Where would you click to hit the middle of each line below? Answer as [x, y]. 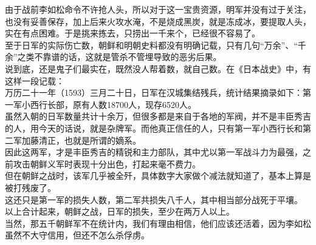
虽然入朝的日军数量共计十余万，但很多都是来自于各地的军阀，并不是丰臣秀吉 [158, 116]
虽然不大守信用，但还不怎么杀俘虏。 [77, 235]
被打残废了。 [30, 187]
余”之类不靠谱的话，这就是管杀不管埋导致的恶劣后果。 [113, 57]
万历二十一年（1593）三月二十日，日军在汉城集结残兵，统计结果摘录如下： [154, 92]
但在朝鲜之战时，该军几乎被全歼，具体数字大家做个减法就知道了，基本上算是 [158, 176]
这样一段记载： [35, 80]
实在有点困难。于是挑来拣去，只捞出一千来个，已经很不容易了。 [132, 33]
